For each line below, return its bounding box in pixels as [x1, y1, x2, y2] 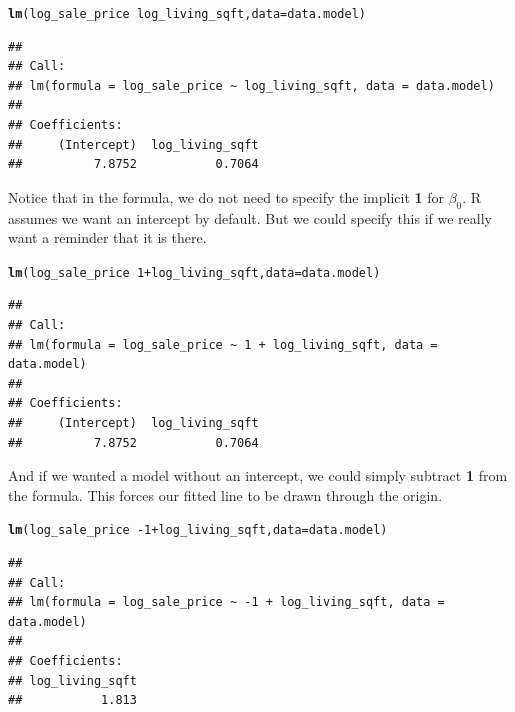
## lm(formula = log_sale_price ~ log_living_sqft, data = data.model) [8, 78, 495, 93]
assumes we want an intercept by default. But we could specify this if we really [8, 207, 492, 228]
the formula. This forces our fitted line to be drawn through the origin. [8, 484, 443, 505]
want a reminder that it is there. [8, 227, 207, 248]
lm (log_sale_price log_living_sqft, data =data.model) [8, 7, 366, 21]
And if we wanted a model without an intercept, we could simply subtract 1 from [8, 465, 508, 486]
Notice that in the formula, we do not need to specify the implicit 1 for [8, 186, 444, 207]
